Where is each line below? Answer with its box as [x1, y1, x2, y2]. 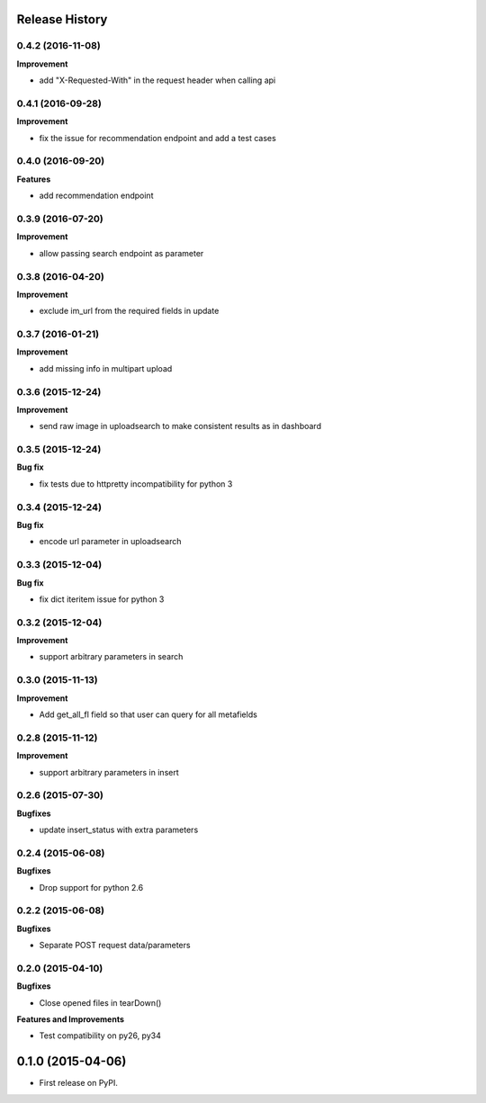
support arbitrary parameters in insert [39, 767, 179, 777]
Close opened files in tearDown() [39, 997, 162, 1008]
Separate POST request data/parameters [39, 940, 191, 951]
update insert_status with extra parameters [39, 824, 199, 836]
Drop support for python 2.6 [39, 882, 144, 892]
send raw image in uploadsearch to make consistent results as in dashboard [39, 421, 321, 432]
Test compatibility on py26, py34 [39, 1030, 161, 1041]
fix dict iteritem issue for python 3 [39, 594, 165, 605]
